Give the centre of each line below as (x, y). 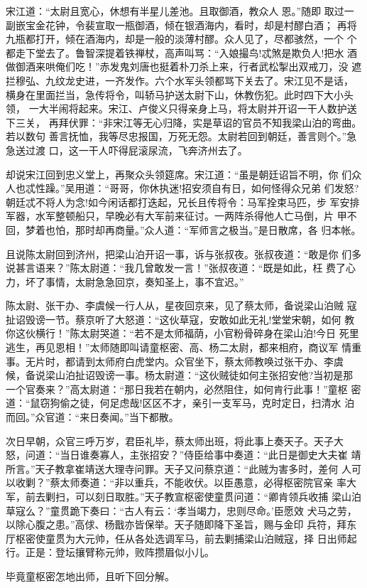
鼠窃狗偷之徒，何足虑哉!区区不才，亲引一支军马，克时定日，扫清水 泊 (192, 403)
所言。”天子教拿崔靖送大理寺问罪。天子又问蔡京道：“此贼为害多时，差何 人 (179, 468)
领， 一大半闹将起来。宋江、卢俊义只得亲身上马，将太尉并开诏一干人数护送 (181, 108)
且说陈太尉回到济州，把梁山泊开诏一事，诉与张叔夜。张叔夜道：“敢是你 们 (179, 253)
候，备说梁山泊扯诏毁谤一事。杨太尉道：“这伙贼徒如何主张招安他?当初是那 (180, 375)
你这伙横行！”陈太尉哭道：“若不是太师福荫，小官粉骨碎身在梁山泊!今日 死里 (182, 333)
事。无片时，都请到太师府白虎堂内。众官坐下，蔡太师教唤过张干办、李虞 (175, 361)
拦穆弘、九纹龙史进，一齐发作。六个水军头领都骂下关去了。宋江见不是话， (180, 80)
